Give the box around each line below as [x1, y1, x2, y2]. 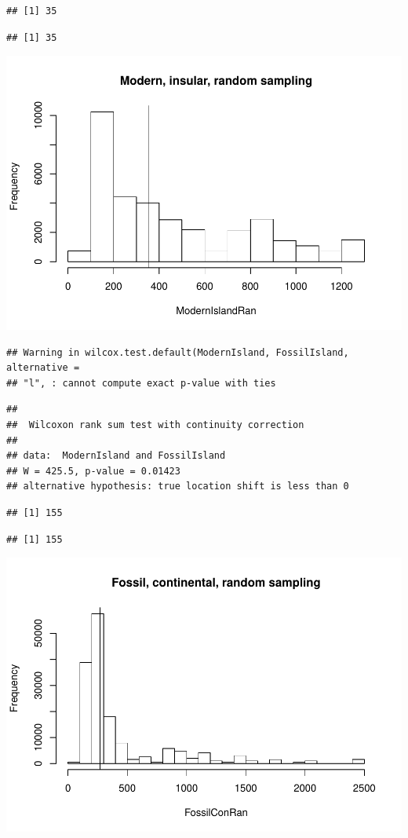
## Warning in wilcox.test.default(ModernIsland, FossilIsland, [6, 346, 349, 358]
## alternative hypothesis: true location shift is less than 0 [6, 481, 349, 492]
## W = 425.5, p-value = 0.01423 [6, 465, 180, 477]
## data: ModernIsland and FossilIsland [6, 450, 226, 462]
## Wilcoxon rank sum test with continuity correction [6, 419, 304, 431]
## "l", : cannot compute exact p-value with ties [6, 377, 276, 389]
